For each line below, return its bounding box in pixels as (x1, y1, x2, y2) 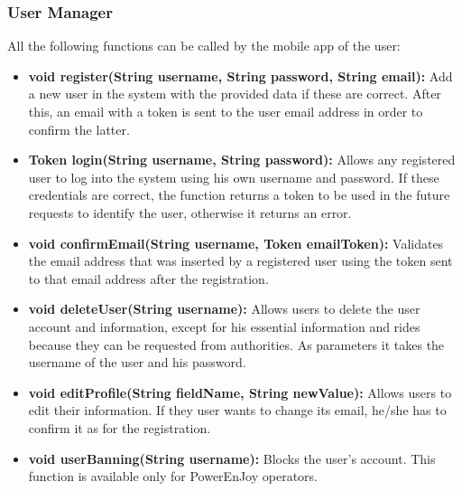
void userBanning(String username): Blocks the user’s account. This (28, 449, 436, 467)
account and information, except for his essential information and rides (28, 316, 420, 335)
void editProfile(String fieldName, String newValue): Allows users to (28, 382, 452, 401)
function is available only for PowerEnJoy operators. (28, 467, 319, 486)
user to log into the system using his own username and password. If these (28, 167, 439, 186)
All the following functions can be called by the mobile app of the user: (7, 36, 401, 55)
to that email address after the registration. (28, 269, 269, 288)
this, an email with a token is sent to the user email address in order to (28, 102, 423, 120)
